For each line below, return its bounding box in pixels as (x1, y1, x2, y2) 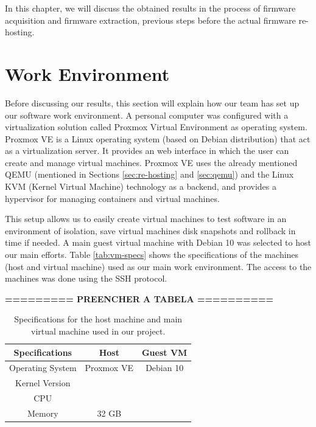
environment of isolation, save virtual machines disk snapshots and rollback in (5, 224, 296, 237)
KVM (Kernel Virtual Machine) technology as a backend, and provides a (5, 180, 276, 193)
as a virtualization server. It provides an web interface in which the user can (5, 144, 289, 157)
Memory (27, 406, 58, 419)
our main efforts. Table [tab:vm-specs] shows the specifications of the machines (5, 248, 299, 261)
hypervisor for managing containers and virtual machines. (5, 192, 220, 204)
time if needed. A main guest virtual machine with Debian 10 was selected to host (5, 236, 311, 249)
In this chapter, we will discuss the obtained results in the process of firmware (5, 2, 296, 14)
